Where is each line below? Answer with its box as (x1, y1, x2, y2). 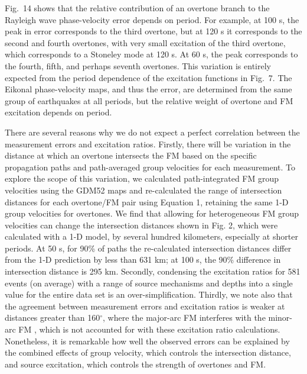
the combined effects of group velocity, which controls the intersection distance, (5, 346, 291, 359)
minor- (268, 311, 292, 324)
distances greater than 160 (5, 311, 100, 324)
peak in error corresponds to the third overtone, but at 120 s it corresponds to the (5, 25, 302, 37)
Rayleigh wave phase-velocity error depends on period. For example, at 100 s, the (5, 13, 299, 25)
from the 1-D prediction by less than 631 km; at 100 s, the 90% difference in (5, 253, 281, 266)
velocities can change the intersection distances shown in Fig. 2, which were (5, 218, 278, 231)
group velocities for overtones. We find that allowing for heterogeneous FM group (5, 207, 299, 220)
